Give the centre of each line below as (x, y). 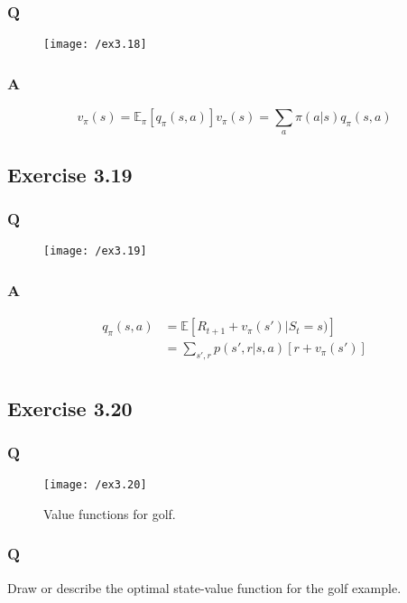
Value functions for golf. (110, 513)
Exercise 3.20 (70, 408)
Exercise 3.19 (70, 174)
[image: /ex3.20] (95, 485)
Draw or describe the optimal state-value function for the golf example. (204, 587)
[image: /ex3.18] (95, 45)
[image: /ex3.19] (95, 251)
